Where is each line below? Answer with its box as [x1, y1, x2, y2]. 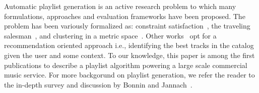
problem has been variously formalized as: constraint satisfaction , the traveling [4, 20, 250, 31]
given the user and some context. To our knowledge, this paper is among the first [4, 49, 255, 60]
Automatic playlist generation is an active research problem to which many [4, 1, 236, 11]
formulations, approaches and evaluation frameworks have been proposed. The [4, 10, 245, 21]
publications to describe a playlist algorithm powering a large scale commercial [4, 59, 247, 70]
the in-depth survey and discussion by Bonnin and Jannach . [4, 79, 192, 89]
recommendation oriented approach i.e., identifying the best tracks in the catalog [4, 40, 254, 50]
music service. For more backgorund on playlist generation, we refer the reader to [4, 69, 255, 80]
